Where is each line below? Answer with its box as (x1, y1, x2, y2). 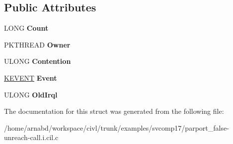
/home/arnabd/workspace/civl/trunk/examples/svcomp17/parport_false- (4, 122, 229, 133)
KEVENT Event (4, 72, 57, 83)
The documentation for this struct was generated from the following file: (4, 106, 224, 116)
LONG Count (4, 23, 49, 33)
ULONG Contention (4, 56, 71, 66)
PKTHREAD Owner (4, 39, 71, 49)
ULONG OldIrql (4, 89, 58, 99)
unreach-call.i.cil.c (4, 132, 59, 143)
